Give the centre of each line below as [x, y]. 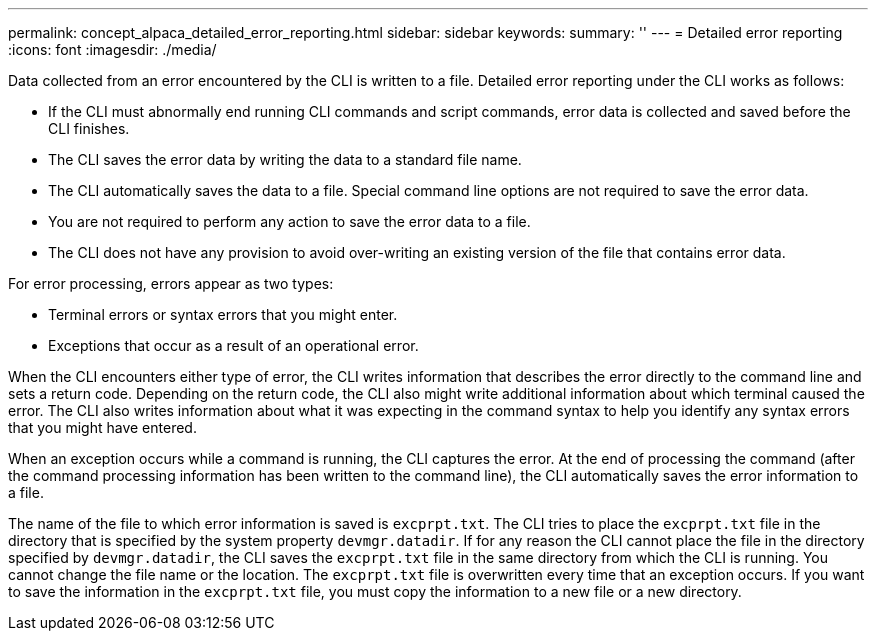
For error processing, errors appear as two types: [171, 283]
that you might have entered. [102, 427]
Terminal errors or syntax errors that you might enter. [223, 314]
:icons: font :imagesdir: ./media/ [112, 49]
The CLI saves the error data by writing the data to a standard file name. [285, 159]
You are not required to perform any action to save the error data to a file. [289, 221]
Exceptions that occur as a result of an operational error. [233, 345]
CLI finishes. [89, 128]
